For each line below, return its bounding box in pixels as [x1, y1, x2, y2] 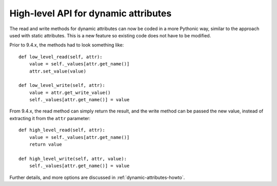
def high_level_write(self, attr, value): [18, 156, 127, 161]
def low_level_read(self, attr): [18, 54, 103, 60]
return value [29, 142, 62, 148]
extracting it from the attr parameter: [9, 115, 91, 121]
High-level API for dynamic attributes [9, 8, 172, 19]
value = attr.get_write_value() [29, 89, 111, 96]
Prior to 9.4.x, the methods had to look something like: [9, 42, 124, 48]
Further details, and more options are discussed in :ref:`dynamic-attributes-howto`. [9, 174, 185, 180]
